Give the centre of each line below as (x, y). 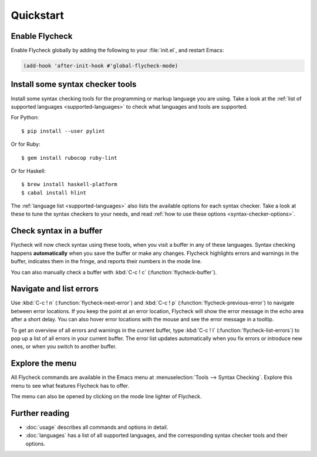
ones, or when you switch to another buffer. (64, 347)
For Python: (25, 117)
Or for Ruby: (26, 145)
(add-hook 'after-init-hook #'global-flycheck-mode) (101, 66)
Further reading (40, 413)
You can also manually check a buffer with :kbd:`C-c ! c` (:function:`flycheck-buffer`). (114, 272)
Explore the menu (44, 363)
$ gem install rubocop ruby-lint (69, 158)
